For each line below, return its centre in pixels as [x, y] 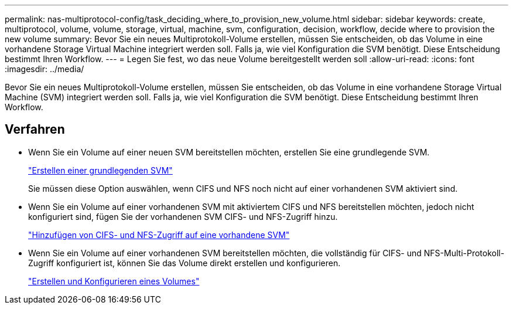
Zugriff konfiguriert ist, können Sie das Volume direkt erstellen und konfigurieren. [184, 263]
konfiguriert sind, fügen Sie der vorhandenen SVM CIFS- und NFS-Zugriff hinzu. [183, 216]
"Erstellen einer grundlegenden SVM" [100, 170]
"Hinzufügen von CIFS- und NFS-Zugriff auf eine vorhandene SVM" [159, 235]
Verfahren [35, 130]
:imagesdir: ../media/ [45, 69]
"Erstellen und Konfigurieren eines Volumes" [114, 281]
